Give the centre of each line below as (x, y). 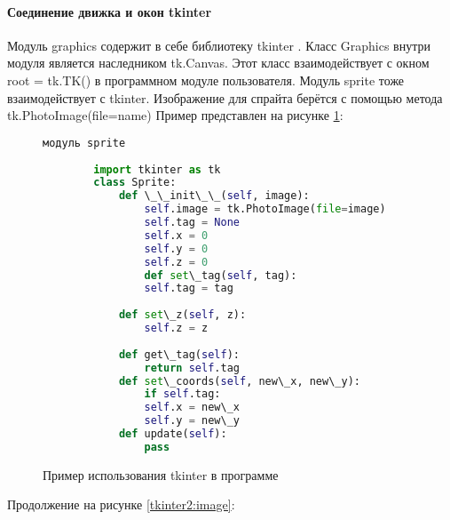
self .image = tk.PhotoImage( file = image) (265, 209)
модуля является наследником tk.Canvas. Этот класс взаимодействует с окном (218, 63)
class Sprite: (135, 183)
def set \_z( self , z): (182, 315)
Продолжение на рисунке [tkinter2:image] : (121, 504)
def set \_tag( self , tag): (221, 275)
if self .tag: (182, 394)
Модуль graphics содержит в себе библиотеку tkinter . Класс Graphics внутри (219, 45)
